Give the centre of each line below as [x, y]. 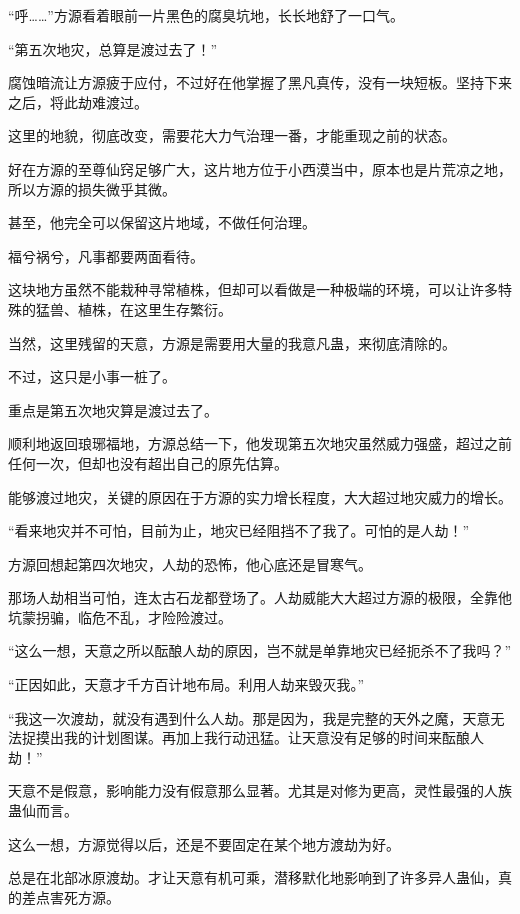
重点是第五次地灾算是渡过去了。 [113, 409]
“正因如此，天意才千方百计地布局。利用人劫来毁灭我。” [186, 684]
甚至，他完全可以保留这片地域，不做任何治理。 [162, 222]
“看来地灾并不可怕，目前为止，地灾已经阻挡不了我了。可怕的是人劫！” [239, 530]
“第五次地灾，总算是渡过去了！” [113, 48]
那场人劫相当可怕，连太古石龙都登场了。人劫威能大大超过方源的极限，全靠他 [260, 597]
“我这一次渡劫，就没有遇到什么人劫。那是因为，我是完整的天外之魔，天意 [249, 717]
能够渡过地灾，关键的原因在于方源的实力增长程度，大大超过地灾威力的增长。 [260, 496]
